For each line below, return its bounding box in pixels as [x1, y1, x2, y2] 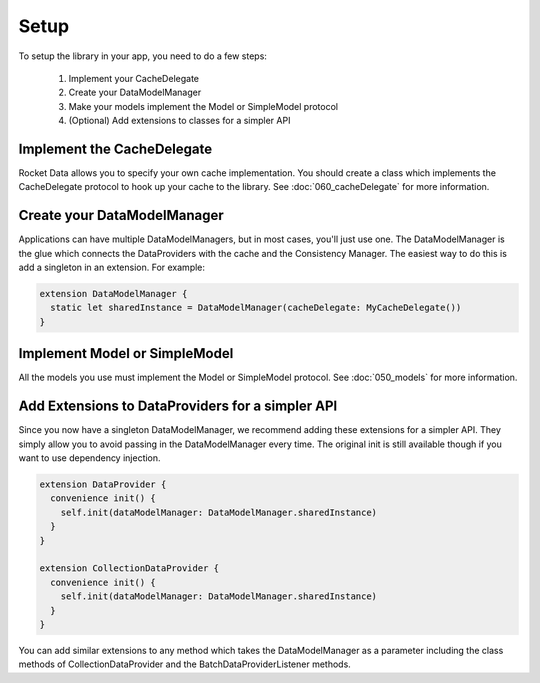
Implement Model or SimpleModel [18, 345, 234, 362]
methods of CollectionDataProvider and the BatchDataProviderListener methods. [18, 658, 352, 670]
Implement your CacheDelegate [68, 72, 200, 84]
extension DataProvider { [39, 479, 167, 490]
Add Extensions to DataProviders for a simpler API [18, 398, 338, 415]
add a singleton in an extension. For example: [18, 261, 205, 274]
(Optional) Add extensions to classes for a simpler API [68, 115, 291, 127]
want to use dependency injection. [18, 452, 161, 464]
